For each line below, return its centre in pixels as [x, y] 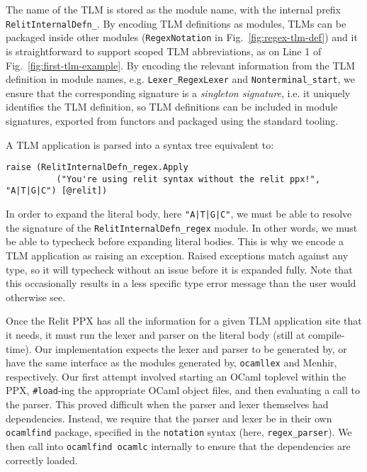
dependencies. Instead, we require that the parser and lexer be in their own [169, 418]
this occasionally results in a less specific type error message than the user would [181, 283]
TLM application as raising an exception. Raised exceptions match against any [177, 255]
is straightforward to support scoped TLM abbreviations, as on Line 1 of [164, 51]
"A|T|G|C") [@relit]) [57, 191]
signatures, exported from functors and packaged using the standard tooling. [172, 120]
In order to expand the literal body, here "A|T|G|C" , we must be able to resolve [179, 214]
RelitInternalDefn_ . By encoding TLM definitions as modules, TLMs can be [176, 23]
